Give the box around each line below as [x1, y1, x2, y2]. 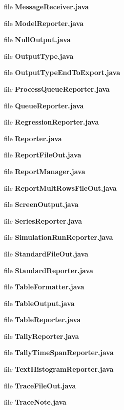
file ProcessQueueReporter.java [4, 83, 110, 94]
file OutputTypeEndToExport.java [4, 67, 121, 77]
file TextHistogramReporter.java [4, 364, 114, 374]
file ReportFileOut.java [4, 150, 82, 160]
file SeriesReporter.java [4, 215, 82, 226]
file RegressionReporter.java [4, 117, 99, 127]
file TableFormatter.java [4, 282, 84, 292]
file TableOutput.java [4, 298, 75, 308]
